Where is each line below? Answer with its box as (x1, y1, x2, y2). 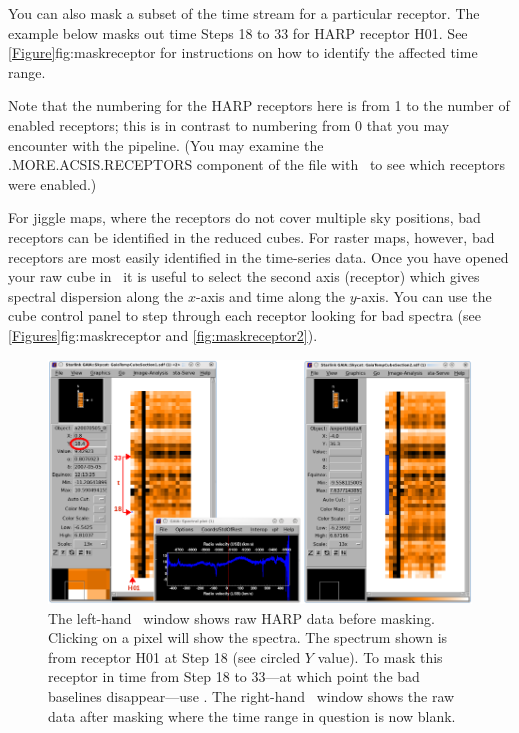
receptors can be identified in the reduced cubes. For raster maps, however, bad (8, 226, 495, 247)
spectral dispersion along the (8, 285, 184, 306)
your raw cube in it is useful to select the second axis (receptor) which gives (8, 266, 480, 287)
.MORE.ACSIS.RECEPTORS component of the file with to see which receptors (8, 154, 506, 175)
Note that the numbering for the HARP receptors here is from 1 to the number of (8, 95, 510, 116)
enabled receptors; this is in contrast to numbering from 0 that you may (8, 114, 450, 135)
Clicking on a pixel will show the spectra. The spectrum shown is (48, 627, 448, 648)
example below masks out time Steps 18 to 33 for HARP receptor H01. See (8, 22, 468, 43)
